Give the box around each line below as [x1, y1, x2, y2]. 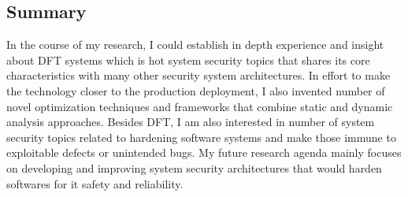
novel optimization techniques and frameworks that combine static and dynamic [6, 98, 393, 114]
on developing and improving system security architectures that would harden [6, 159, 382, 176]
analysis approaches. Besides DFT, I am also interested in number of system [6, 113, 375, 130]
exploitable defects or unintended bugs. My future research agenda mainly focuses [6, 144, 402, 161]
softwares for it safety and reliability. [6, 175, 184, 191]
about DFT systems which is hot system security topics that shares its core [6, 51, 370, 68]
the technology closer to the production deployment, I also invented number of [6, 82, 385, 98]
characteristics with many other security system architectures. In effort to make [6, 67, 391, 84]
